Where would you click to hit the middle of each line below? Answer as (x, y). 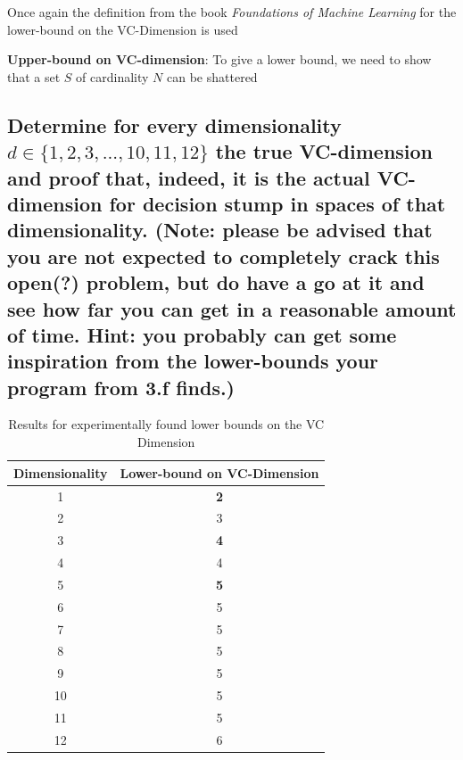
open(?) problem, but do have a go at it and (216, 282)
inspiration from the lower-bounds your (193, 361)
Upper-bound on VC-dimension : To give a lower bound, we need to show (219, 59)
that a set (34, 76)
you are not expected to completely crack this (223, 256)
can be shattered (212, 76)
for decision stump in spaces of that (277, 203)
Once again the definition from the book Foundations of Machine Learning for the (232, 12)
